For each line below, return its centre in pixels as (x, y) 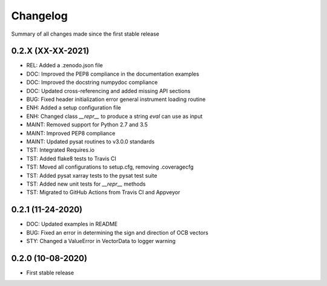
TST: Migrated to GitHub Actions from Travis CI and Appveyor (103, 192)
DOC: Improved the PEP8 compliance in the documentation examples (113, 74)
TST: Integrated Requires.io (61, 150)
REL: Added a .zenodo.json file (64, 65)
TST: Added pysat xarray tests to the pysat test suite (92, 175)
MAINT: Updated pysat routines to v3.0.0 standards (91, 141)
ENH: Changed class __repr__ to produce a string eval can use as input (114, 116)
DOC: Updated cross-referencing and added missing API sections (108, 91)
